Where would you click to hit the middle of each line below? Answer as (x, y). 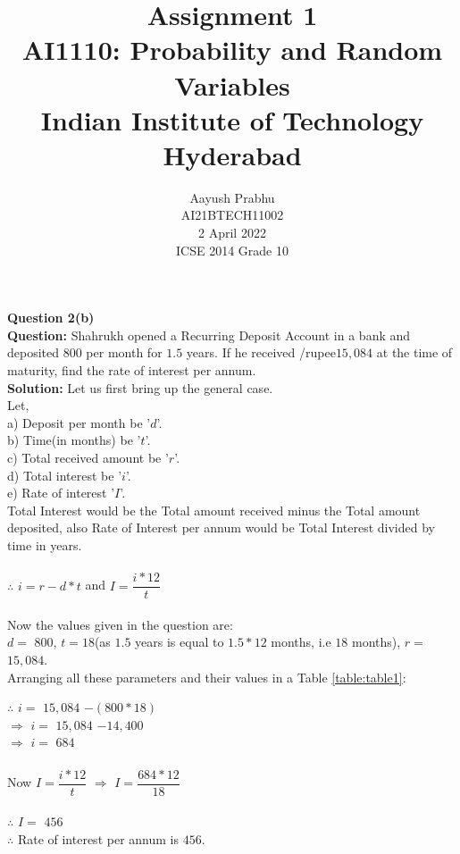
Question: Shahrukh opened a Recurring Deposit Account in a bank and (209, 335)
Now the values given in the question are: (120, 624)
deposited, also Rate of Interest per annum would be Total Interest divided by (221, 527)
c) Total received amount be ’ (88, 457)
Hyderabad (232, 154)
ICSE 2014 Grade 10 (232, 250)
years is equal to (180, 642)
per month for (124, 352)
